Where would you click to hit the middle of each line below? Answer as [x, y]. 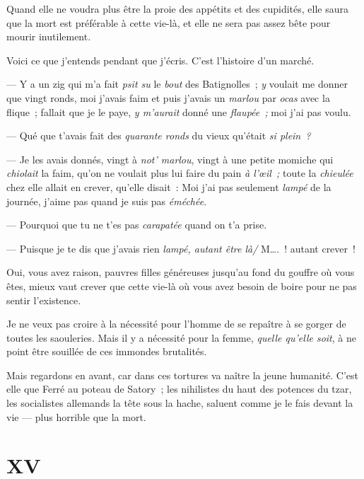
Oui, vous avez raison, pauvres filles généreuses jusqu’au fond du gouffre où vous [181, 272]
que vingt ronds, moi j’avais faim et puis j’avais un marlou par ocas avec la [168, 97]
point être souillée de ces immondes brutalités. [107, 351]
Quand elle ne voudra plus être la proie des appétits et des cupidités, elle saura [177, 8]
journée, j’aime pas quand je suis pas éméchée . [107, 201]
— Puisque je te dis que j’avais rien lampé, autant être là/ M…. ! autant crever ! [181, 248]
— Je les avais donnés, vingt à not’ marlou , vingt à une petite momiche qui [170, 159]
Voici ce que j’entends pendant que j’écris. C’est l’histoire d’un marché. [160, 60]
